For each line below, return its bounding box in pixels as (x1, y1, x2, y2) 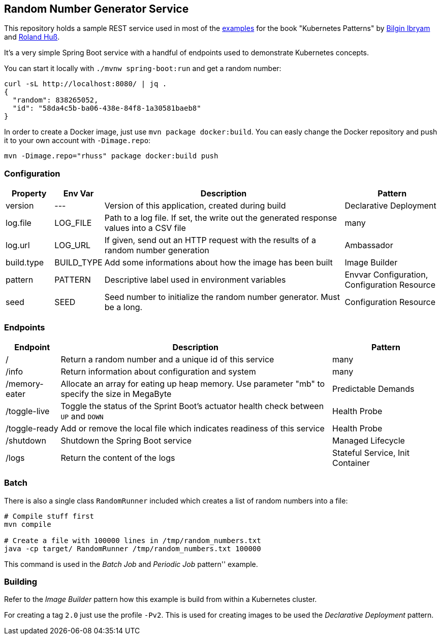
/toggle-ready (6, 423, 58, 433)
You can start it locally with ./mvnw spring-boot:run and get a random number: (4, 64, 281, 73)
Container (332, 457, 370, 468)
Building (4, 577, 38, 587)
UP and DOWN (60, 411, 104, 421)
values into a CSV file (104, 223, 186, 233)
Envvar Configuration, (344, 270, 428, 280)
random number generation (104, 245, 209, 256)
